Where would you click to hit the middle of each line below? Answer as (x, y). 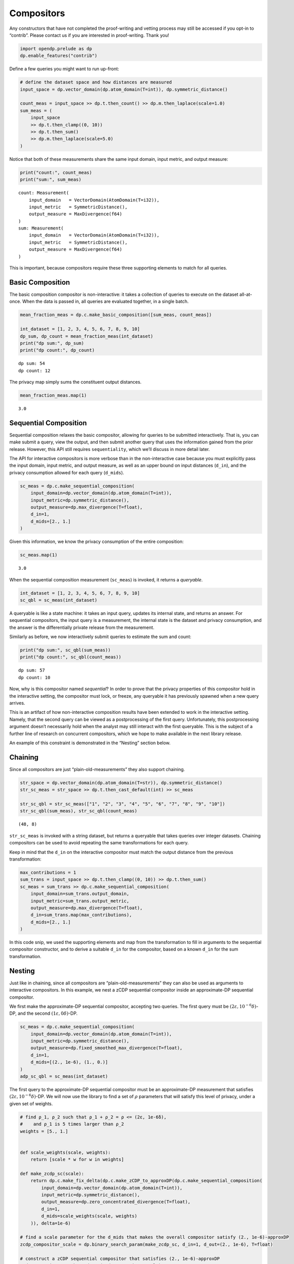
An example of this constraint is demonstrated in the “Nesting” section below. (90, 743)
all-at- (246, 294)
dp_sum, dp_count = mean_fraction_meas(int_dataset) (87, 336)
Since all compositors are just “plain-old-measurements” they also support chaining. (97, 769)
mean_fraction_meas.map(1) (53, 395)
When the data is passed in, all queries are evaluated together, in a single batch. (105, 301)
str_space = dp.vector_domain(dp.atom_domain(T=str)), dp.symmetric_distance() (121, 783)
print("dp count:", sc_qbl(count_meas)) (70, 657)
